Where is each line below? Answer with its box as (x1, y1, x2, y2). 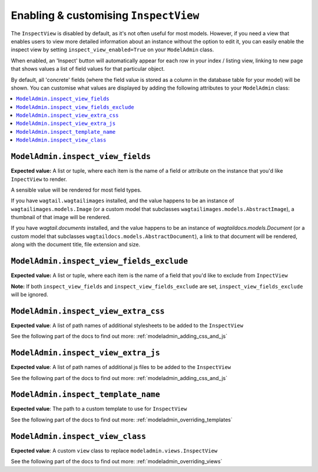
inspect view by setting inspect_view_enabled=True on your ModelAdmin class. (11, 46, 214, 53)
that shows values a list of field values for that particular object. (11, 65, 165, 72)
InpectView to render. (11, 176, 67, 183)
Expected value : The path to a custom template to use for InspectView (11, 405, 187, 412)
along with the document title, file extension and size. (11, 241, 141, 248)
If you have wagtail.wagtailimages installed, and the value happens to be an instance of (11, 197, 234, 204)
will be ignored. (11, 291, 48, 298)
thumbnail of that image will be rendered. (11, 214, 111, 221)
